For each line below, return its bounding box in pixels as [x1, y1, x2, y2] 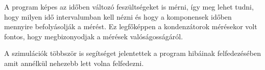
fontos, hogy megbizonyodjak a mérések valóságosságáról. [4, 31, 183, 41]
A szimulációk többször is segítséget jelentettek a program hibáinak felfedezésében [4, 48, 261, 58]
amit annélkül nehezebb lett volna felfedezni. [4, 57, 144, 68]
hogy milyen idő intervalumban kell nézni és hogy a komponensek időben [4, 11, 232, 22]
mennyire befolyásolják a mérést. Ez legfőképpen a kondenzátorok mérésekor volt [4, 21, 257, 32]
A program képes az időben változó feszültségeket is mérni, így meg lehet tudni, [4, 2, 254, 12]
